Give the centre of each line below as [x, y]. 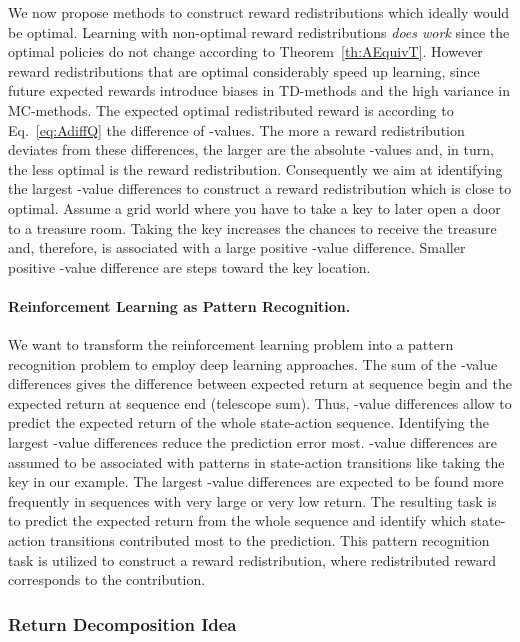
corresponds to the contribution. [107, 579]
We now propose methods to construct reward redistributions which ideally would [259, 12]
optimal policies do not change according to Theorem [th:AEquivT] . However [245, 51]
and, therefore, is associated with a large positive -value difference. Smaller [237, 247]
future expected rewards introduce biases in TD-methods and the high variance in [259, 90]
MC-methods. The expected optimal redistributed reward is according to [231, 109]
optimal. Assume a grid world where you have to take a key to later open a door [254, 207]
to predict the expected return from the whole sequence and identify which [237, 520]
